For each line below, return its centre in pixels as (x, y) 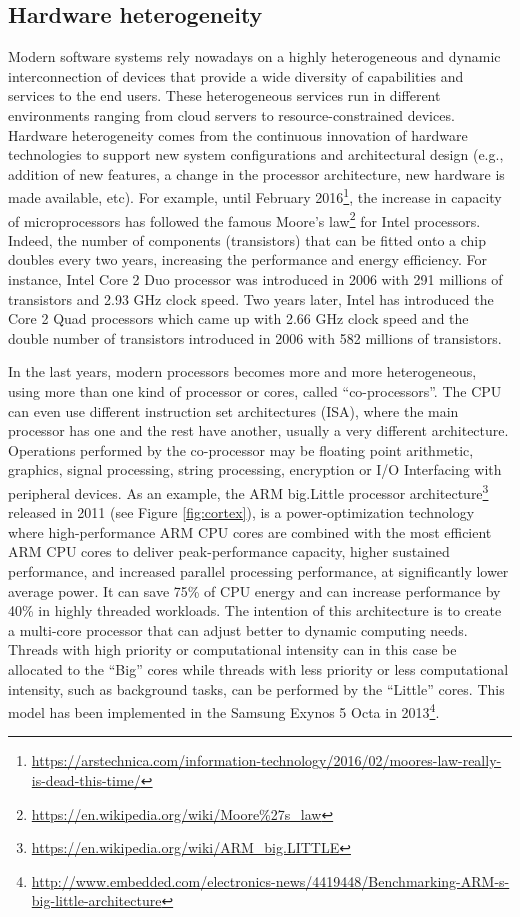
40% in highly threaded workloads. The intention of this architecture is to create (255, 610)
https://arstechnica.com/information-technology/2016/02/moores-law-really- (266, 760)
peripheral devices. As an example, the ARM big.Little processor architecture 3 (248, 491)
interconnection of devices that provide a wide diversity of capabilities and (236, 75)
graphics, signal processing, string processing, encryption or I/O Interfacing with (255, 469)
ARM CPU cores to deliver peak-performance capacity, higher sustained (229, 551)
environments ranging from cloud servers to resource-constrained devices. (231, 114)
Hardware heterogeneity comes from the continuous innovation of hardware (238, 134)
